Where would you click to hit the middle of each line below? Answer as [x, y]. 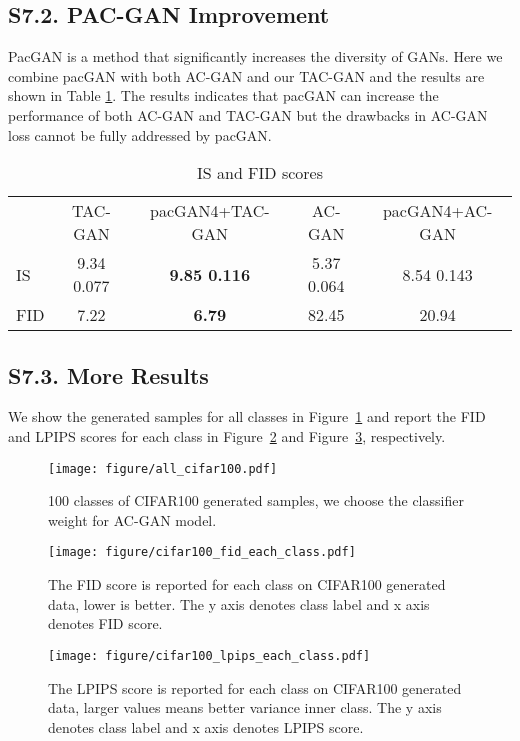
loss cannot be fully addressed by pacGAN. [140, 134]
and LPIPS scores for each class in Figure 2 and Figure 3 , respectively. [227, 435]
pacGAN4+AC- [437, 211]
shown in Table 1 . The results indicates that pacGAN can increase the [223, 95]
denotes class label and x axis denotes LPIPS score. [206, 726]
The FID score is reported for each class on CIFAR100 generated [247, 584]
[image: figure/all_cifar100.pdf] [163, 468]
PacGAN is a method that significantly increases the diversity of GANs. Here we [255, 56]
